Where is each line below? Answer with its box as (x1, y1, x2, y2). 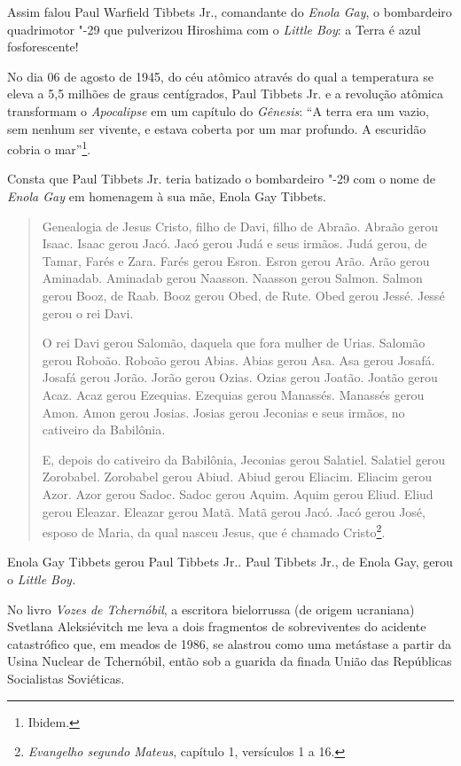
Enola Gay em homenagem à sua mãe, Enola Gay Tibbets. (7, 187, 326, 205)
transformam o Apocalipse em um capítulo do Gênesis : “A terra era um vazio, (7, 101, 429, 120)
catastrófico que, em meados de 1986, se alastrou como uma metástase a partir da (7, 634, 452, 653)
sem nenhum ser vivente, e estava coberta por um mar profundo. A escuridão (7, 119, 426, 137)
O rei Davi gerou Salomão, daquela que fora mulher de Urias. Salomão (42, 333, 426, 352)
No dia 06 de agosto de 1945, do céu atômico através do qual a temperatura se (7, 66, 434, 85)
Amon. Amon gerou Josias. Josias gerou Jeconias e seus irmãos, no (42, 403, 405, 421)
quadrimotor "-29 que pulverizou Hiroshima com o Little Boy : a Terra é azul (7, 20, 421, 38)
